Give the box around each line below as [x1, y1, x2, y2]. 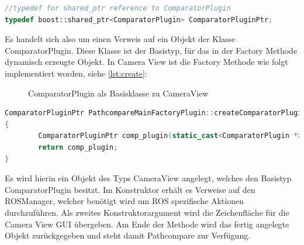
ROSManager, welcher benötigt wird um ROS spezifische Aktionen [5, 195, 244, 207]
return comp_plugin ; [38, 143, 118, 151]
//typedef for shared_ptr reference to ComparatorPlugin [5, 4, 231, 12]
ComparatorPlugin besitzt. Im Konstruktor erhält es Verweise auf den [5, 183, 255, 195]
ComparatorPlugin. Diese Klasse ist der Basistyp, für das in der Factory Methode [5, 44, 298, 56]
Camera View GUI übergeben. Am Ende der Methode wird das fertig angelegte [5, 218, 289, 230]
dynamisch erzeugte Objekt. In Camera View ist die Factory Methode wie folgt [5, 56, 288, 68]
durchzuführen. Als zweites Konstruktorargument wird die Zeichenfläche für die [5, 206, 289, 218]
